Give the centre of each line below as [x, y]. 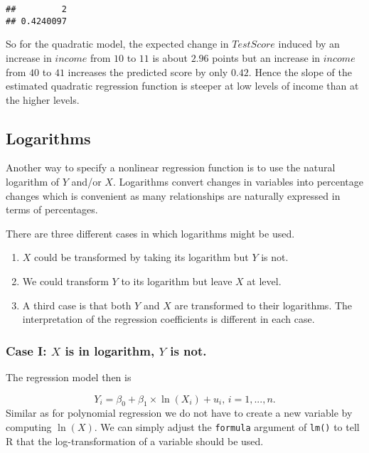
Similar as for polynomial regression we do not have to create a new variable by [179, 413]
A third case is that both [77, 305]
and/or [86, 182]
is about [170, 57]
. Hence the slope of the [300, 71]
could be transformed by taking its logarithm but [141, 257]
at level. [264, 281]
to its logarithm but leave [177, 281]
